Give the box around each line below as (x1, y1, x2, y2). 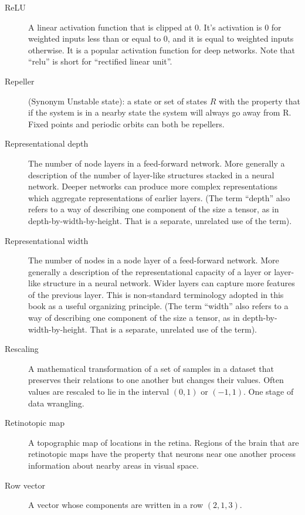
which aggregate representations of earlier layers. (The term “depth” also (28, 191, 290, 204)
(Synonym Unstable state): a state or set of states (28, 94, 207, 107)
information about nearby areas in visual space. (28, 459, 199, 471)
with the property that (218, 94, 300, 107)
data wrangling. (28, 397, 84, 409)
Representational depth (5, 137, 89, 150)
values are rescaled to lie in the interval (28, 385, 170, 398)
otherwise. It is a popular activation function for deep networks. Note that (28, 43, 296, 56)
